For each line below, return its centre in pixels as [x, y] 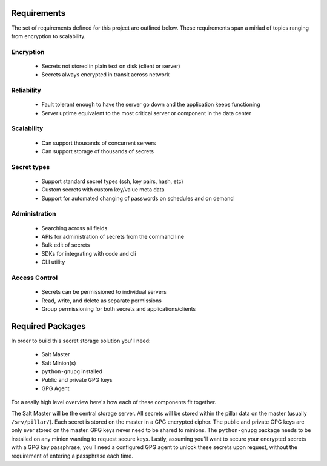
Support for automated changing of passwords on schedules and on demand [138, 198]
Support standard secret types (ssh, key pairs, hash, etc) [113, 181]
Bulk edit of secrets [66, 245]
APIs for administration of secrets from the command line [113, 237]
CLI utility [53, 262]
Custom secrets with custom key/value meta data [103, 190]
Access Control [35, 278]
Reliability [26, 90]
